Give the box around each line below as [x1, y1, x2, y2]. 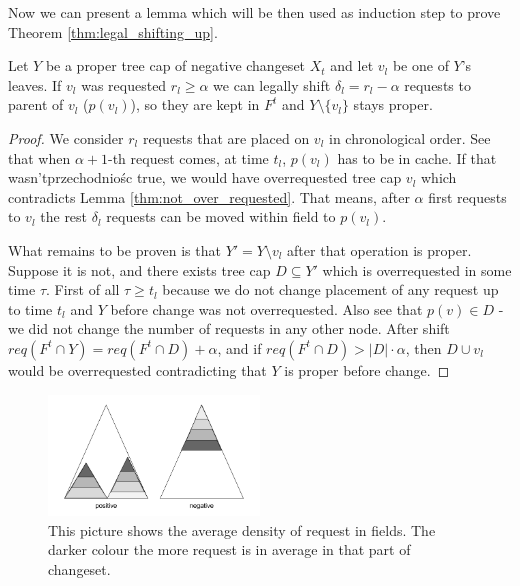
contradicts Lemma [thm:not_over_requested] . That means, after [8, 186, 410, 207]
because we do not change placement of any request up [162, 279, 499, 300]
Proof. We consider [8, 127, 124, 148]
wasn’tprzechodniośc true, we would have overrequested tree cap [8, 167, 402, 188]
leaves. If [8, 74, 62, 95]
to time [8, 298, 53, 319]
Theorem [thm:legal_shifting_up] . [8, 21, 218, 42]
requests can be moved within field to [106, 206, 336, 227]
